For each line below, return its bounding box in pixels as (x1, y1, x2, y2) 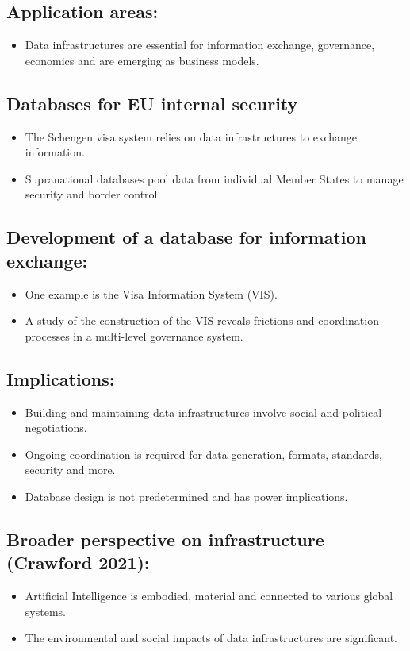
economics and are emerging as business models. (25, 52, 259, 68)
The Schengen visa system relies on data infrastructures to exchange (25, 128, 358, 144)
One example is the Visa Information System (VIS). (25, 285, 278, 302)
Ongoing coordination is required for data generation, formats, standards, (25, 445, 383, 462)
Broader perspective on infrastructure (6, 526, 324, 551)
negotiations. (25, 419, 87, 436)
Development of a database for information (6, 225, 367, 249)
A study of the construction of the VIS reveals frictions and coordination (25, 312, 379, 329)
